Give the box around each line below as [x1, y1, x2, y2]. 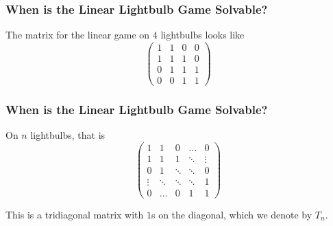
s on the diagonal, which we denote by [151, 207, 312, 222]
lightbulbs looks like [160, 27, 245, 42]
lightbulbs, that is [30, 128, 106, 142]
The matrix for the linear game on [5, 27, 150, 42]
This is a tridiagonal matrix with [5, 207, 144, 222]
